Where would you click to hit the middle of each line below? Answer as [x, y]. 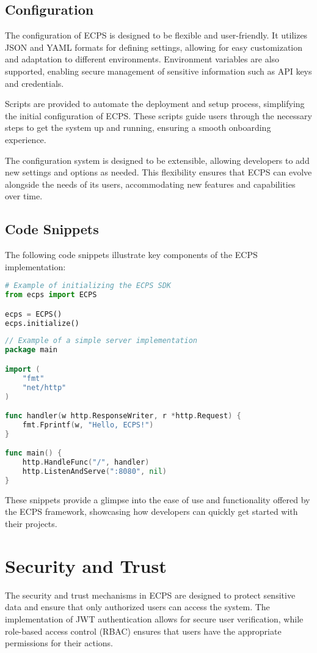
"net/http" [44, 387]
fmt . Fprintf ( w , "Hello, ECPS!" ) [88, 425]
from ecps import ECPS [51, 295]
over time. [24, 196]
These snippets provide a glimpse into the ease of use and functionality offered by [158, 499]
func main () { [34, 453]
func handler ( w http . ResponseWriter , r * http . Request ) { [123, 416]
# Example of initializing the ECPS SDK [88, 286]
